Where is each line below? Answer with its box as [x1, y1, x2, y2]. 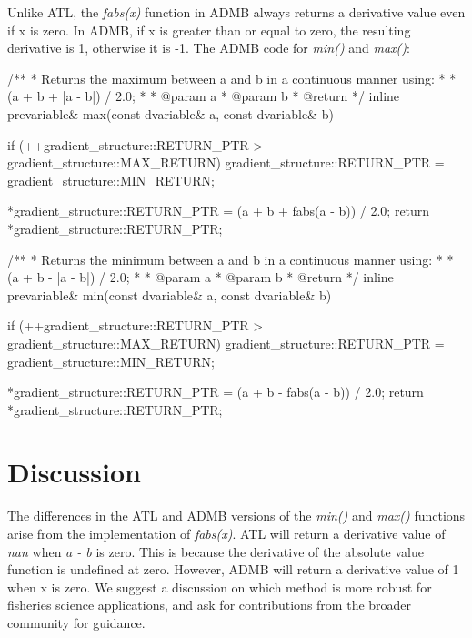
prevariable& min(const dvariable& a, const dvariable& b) [7, 285, 332, 304]
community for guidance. [7, 613, 146, 632]
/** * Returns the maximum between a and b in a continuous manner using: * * [7, 68, 457, 87]
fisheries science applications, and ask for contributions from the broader [7, 595, 412, 614]
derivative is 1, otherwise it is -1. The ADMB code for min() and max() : [7, 38, 410, 57]
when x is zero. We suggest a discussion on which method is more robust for [7, 577, 432, 596]
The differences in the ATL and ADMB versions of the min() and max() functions [7, 506, 466, 525]
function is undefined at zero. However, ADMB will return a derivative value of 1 [7, 560, 459, 579]
